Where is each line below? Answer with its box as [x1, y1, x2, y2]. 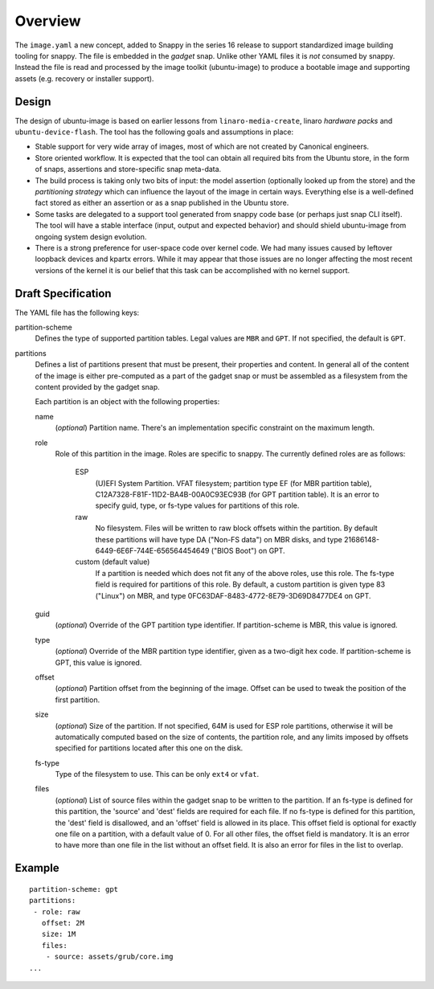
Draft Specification [14, 286, 112, 300]
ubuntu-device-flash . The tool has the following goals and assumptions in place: [14, 127, 293, 137]
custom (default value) [75, 557, 150, 566]
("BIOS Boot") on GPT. [211, 546, 285, 556]
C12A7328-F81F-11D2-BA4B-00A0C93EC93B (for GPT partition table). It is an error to [95, 490, 379, 500]
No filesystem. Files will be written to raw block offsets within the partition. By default [95, 523, 378, 533]
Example [14, 861, 59, 875]
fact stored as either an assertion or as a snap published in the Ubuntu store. [35, 198, 289, 208]
